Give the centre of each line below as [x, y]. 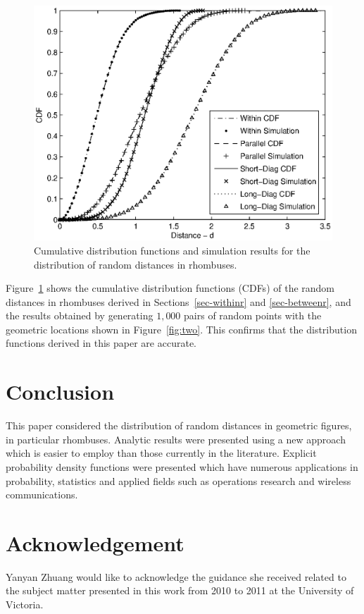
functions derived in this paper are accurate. [101, 343]
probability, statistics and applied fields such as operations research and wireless [178, 480]
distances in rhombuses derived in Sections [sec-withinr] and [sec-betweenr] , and [178, 301]
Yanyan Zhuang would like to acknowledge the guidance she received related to [176, 576]
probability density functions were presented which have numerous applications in [182, 466]
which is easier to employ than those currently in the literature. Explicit [161, 453]
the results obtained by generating [80, 315]
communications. [42, 495]
